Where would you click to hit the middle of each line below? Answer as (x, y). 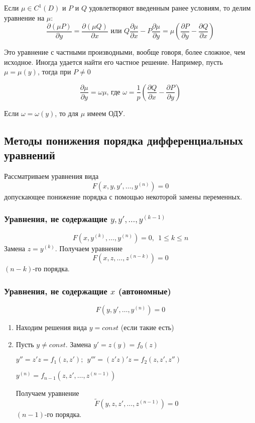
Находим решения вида (51, 327)
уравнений (30, 155)
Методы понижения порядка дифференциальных (124, 140)
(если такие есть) (147, 327)
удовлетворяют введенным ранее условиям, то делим (170, 8)
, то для (67, 113)
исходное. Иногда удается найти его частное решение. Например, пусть (113, 62)
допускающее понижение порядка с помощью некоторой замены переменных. (123, 196)
